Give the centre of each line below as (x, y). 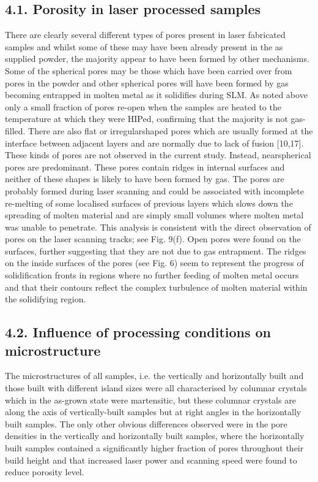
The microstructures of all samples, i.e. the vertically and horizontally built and (154, 376)
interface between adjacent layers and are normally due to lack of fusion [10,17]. (154, 143)
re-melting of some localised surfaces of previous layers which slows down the (149, 203)
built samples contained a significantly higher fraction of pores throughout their (154, 448)
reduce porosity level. (45, 472)
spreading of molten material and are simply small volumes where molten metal (154, 215)
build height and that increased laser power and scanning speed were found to (151, 460)
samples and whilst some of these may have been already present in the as (144, 46)
